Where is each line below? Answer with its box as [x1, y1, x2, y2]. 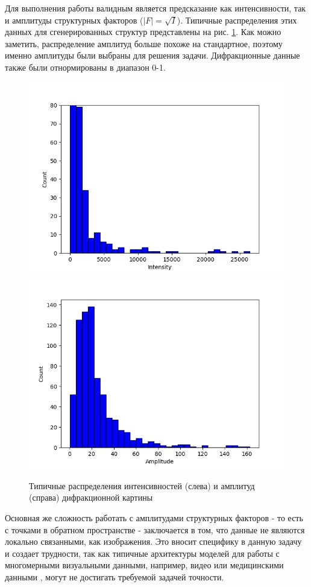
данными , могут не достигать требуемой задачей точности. [5, 570, 224, 583]
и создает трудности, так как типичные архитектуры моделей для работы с [5, 547, 280, 559]
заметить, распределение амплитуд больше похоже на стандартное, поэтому [5, 37, 283, 50]
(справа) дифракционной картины [29, 491, 153, 504]
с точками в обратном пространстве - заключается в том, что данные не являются [5, 523, 305, 536]
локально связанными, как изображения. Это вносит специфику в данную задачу [5, 535, 302, 548]
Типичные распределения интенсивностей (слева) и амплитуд [29, 479, 255, 492]
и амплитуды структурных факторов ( [5, 13, 143, 26]
